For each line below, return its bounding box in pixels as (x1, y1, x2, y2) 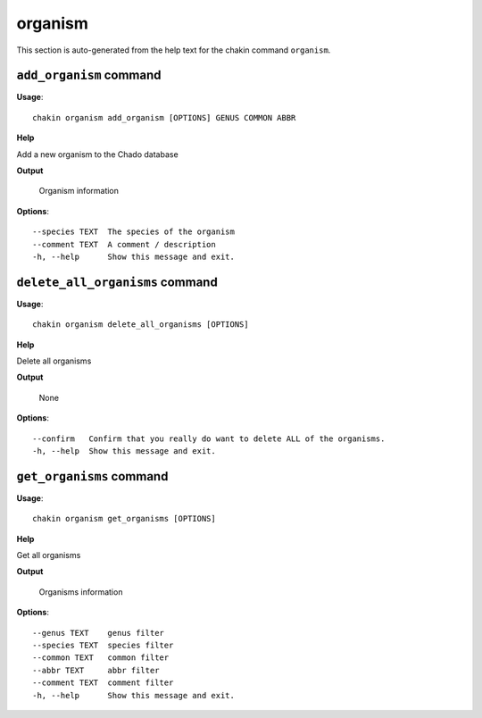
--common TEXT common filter (32, 653, 170, 663)
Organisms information (38, 586, 123, 597)
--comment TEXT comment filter (32, 678, 174, 688)
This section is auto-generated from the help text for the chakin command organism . (16, 45, 331, 55)
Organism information (38, 186, 120, 196)
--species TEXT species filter (32, 640, 174, 651)
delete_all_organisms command (16, 274, 218, 289)
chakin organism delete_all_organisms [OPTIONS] (32, 320, 249, 330)
